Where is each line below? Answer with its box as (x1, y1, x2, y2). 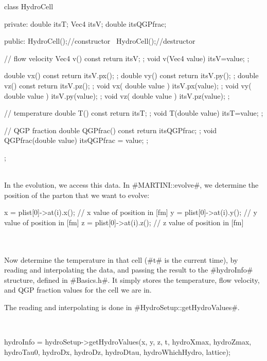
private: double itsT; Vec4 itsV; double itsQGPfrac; (4, 18, 167, 29)
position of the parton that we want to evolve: (4, 189, 150, 200)
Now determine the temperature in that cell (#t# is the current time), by (4, 254, 238, 265)
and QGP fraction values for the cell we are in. (4, 284, 152, 295)
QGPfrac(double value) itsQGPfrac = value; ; (4, 135, 149, 146)
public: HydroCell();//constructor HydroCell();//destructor (4, 35, 195, 46)
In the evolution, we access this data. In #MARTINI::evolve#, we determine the (4, 179, 259, 190)
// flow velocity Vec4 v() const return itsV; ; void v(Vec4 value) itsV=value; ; (4, 52, 250, 63)
